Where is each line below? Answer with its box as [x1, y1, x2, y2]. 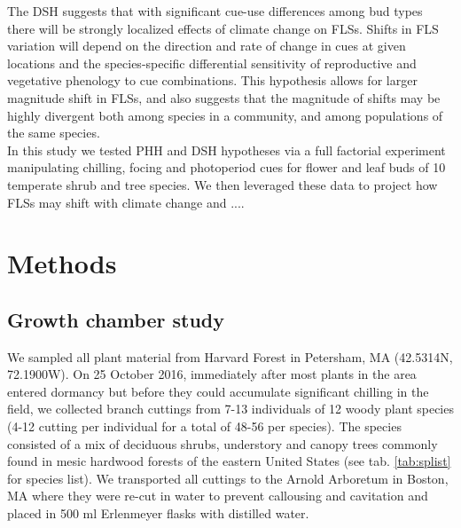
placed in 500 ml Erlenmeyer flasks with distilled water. [7, 504, 309, 523]
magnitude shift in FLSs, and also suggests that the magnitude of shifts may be [7, 88, 441, 106]
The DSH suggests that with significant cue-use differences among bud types [7, 2, 423, 20]
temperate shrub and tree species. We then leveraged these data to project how [7, 175, 438, 193]
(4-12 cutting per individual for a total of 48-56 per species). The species [7, 417, 402, 436]
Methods [7, 245, 117, 281]
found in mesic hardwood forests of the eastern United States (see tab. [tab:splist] [7, 452, 451, 470]
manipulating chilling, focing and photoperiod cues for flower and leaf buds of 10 [7, 158, 446, 177]
